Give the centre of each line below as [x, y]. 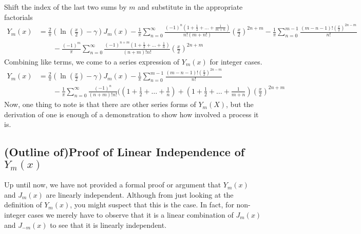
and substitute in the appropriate [190, 7]
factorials [18, 17]
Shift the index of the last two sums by [65, 7]
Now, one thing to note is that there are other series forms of [100, 104]
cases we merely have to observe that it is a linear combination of [131, 214]
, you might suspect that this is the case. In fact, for [152, 205]
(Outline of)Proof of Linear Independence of [125, 152]
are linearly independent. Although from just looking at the [140, 194]
